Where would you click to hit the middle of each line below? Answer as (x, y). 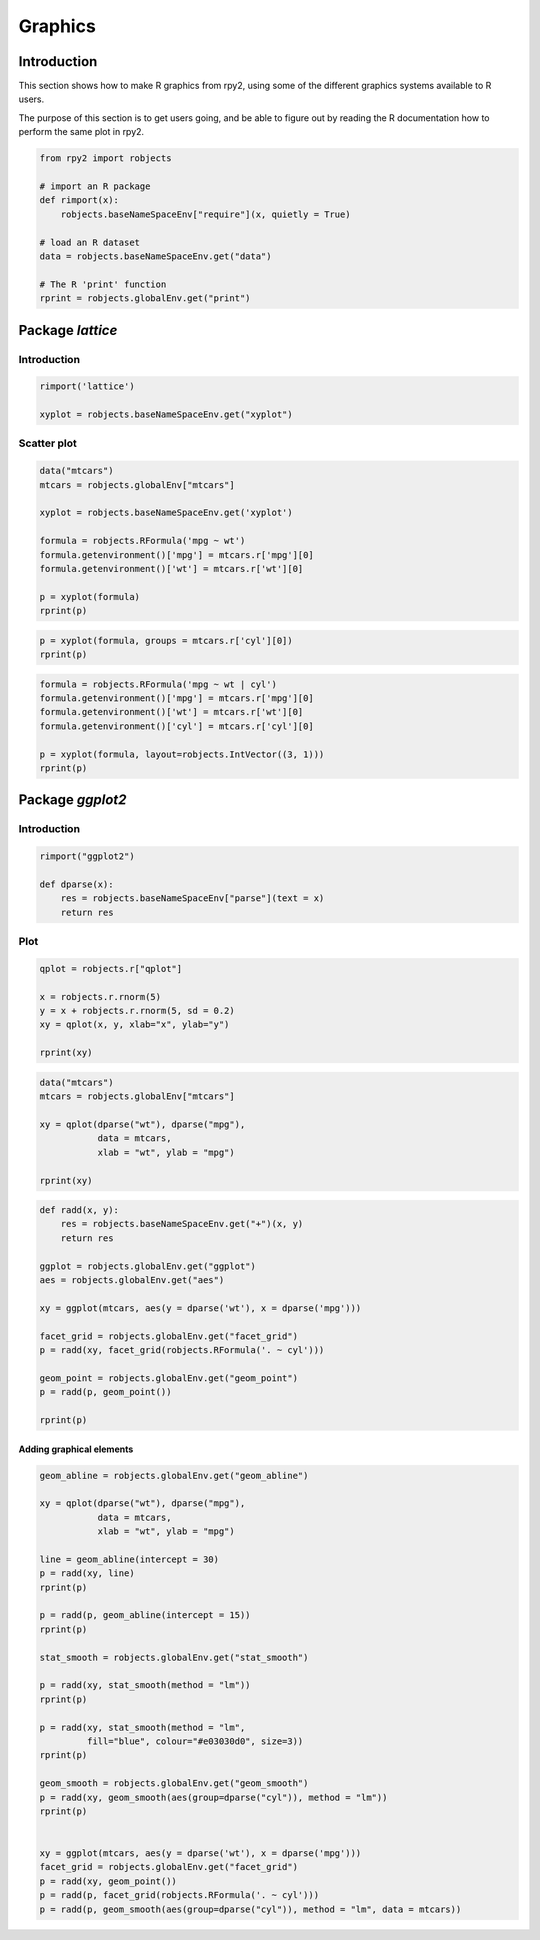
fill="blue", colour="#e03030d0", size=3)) (195, 1741)
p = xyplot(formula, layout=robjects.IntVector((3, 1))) (182, 754)
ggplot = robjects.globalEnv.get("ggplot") (148, 1266)
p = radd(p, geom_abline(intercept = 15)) (145, 1615)
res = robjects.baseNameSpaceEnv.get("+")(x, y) (182, 1224)
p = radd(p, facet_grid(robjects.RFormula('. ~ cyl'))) (179, 1895)
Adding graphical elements (76, 1449)
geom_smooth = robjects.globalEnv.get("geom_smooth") (174, 1783)
